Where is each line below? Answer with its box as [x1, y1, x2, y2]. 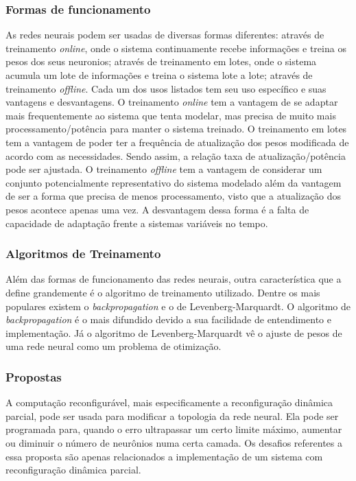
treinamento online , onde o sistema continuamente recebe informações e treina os [5, 40, 346, 55]
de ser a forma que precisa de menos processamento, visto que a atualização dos [5, 189, 342, 203]
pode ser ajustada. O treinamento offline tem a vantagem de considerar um [5, 162, 322, 176]
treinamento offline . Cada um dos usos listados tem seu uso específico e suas [5, 81, 327, 95]
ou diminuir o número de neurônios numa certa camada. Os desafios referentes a [5, 435, 342, 449]
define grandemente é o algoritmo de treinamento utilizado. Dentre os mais [5, 285, 320, 299]
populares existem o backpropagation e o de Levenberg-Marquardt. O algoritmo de [5, 298, 351, 313]
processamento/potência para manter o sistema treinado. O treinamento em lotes [5, 121, 347, 136]
